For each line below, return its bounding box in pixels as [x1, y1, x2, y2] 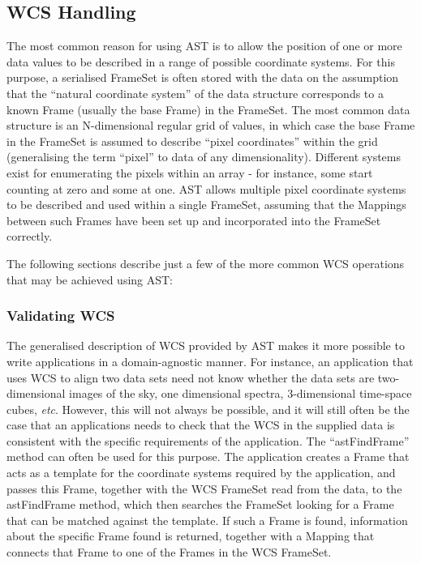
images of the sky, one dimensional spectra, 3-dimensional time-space [69, 385, 412, 402]
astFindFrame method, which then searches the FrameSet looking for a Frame [6, 496, 394, 513]
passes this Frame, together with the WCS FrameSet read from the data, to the [6, 480, 402, 497]
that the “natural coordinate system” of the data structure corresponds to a [6, 84, 384, 101]
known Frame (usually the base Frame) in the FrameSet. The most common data [6, 100, 410, 117]
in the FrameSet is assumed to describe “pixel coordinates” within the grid [6, 132, 378, 149]
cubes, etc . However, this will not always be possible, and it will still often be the [6, 400, 410, 417]
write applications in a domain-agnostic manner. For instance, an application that [6, 352, 414, 369]
